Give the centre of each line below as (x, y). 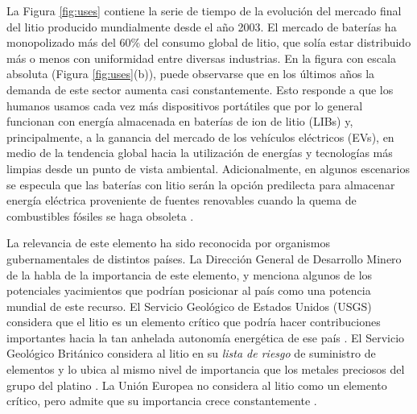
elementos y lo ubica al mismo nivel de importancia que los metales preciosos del (206, 369)
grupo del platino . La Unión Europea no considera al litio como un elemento (197, 385)
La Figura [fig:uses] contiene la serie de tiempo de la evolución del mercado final (204, 10)
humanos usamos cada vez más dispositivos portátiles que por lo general (185, 105)
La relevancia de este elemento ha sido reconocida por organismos (168, 243)
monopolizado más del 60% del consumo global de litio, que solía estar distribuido (209, 42)
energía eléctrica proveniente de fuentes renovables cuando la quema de (182, 200)
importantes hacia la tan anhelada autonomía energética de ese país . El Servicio (206, 337)
